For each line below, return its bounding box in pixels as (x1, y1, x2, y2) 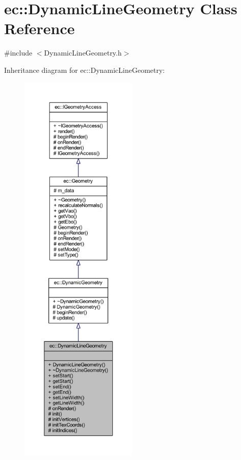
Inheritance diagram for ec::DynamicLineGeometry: (4, 64, 165, 75)
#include (4, 47, 33, 58)
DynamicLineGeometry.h (44, 47, 122, 58)
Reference (4, 18, 75, 39)
